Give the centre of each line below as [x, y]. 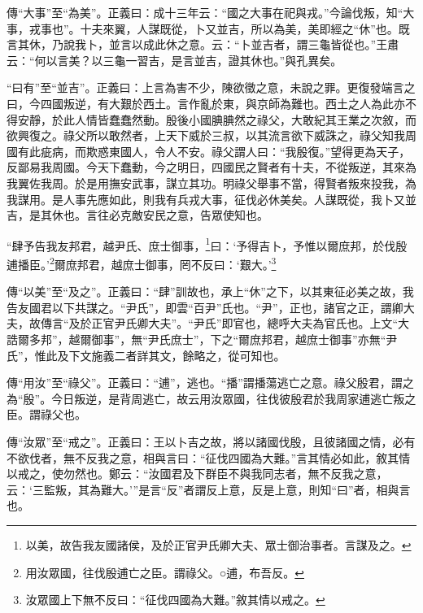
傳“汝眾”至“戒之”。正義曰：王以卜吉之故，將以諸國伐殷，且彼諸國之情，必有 [211, 441]
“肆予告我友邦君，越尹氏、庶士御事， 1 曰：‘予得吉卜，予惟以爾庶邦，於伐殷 [207, 244]
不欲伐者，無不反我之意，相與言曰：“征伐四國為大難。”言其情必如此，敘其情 [209, 457]
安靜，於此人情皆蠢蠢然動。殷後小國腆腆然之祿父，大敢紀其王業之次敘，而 [217, 119]
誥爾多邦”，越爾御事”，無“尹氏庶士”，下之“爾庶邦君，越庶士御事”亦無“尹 [202, 339]
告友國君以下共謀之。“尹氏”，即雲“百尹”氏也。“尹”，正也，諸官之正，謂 [199, 307]
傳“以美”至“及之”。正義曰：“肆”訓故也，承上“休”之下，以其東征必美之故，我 [210, 291]
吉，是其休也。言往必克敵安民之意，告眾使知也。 [137, 215]
